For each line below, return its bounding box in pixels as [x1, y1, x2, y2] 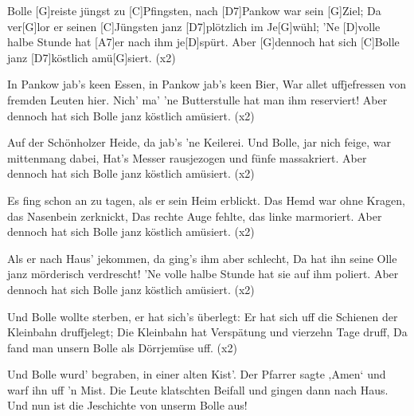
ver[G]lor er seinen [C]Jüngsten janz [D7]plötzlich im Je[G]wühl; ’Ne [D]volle [7, 18, 381, 34]
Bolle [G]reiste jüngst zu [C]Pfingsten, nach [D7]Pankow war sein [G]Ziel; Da [7, 2, 381, 18]
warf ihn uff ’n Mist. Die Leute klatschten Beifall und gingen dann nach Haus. [7, 381, 389, 398]
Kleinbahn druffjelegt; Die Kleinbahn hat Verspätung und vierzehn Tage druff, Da [7, 324, 408, 340]
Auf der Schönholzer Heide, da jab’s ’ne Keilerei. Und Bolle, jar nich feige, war [7, 134, 391, 151]
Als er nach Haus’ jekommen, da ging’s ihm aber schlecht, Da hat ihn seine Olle [7, 249, 397, 266]
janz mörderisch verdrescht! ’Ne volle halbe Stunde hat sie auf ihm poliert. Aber [7, 265, 399, 282]
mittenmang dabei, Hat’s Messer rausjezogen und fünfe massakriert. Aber [7, 149, 367, 166]
